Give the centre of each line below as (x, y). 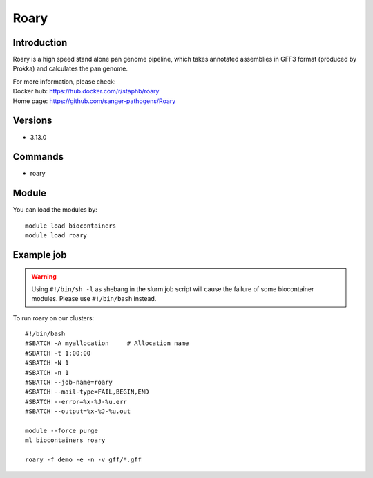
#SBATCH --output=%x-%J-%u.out (78, 411)
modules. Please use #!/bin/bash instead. (94, 299)
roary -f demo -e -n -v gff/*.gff (83, 460)
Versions (32, 121)
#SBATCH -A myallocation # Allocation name (107, 343)
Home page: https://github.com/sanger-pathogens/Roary (94, 101)
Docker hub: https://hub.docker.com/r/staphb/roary (86, 91)
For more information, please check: (64, 81)
